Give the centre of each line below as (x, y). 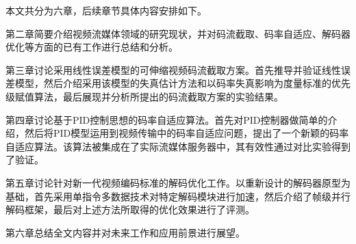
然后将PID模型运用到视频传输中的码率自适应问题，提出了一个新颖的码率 (187, 133)
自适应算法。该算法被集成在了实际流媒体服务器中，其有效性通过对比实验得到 (178, 146)
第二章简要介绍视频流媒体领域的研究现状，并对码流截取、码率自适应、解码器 (178, 33)
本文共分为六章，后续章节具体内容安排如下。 (106, 10)
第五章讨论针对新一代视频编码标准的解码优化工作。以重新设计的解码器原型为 (178, 182)
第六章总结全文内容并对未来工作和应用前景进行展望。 (125, 232)
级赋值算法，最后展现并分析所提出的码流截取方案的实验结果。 (144, 96)
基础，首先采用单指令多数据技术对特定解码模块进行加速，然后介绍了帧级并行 (178, 196)
